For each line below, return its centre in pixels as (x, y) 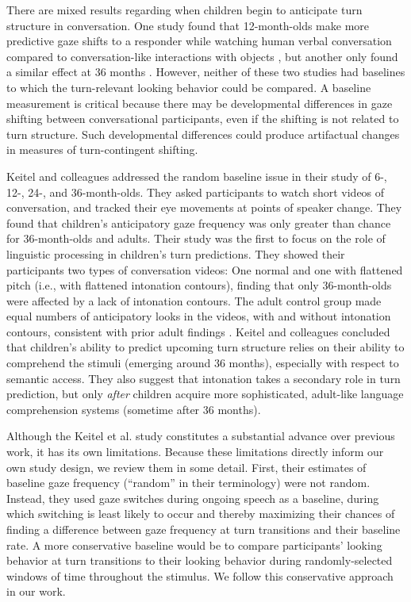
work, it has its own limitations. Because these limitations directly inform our (195, 452)
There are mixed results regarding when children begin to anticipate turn (184, 10)
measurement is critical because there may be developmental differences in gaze (200, 103)
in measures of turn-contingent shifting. (102, 150)
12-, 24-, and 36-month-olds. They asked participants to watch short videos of (196, 192)
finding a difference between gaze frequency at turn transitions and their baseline (204, 529)
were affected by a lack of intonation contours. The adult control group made (194, 300)
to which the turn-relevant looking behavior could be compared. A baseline (189, 87)
